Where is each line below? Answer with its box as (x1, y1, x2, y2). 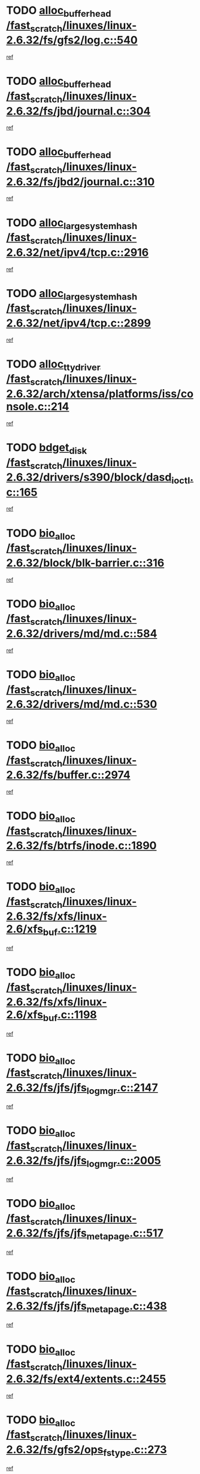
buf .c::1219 (43, 923, 97, 938)
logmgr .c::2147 (86, 1081, 159, 1096)
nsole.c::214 (6, 400, 69, 413)
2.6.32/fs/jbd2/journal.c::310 (6, 175, 155, 188)
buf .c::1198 (43, 1008, 97, 1024)
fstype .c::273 (103, 1443, 167, 1458)
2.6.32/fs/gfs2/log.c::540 (6, 34, 138, 47)
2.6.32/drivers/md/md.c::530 (6, 698, 157, 711)
